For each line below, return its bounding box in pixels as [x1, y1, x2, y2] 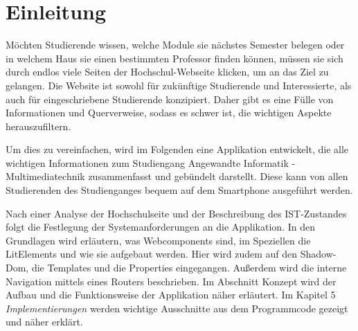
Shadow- [300, 247, 337, 261]
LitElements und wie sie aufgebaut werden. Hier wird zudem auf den [6, 247, 298, 261]
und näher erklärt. [6, 314, 83, 329]
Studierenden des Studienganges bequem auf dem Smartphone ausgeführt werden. [6, 183, 353, 197]
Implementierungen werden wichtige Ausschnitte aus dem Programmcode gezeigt [6, 301, 348, 315]
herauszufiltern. [6, 118, 71, 133]
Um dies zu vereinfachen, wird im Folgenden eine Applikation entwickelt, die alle [6, 142, 349, 156]
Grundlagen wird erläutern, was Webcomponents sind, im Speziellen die [6, 233, 311, 247]
